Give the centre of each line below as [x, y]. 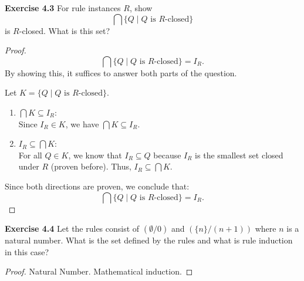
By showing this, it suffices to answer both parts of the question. [121, 72]
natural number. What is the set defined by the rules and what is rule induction [149, 240]
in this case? [27, 251]
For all [30, 155]
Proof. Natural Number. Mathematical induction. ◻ [99, 271]
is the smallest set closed [239, 155]
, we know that [95, 155]
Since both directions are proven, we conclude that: [97, 186]
